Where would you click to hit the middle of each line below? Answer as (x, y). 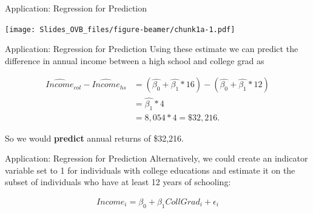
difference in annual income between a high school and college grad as (135, 60)
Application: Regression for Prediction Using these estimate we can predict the (152, 49)
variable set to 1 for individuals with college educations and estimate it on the (150, 170)
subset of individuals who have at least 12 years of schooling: (118, 182)
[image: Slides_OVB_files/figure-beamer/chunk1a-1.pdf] (120, 29)
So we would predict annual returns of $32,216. (94, 138)
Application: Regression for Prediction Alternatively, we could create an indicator (156, 158)
